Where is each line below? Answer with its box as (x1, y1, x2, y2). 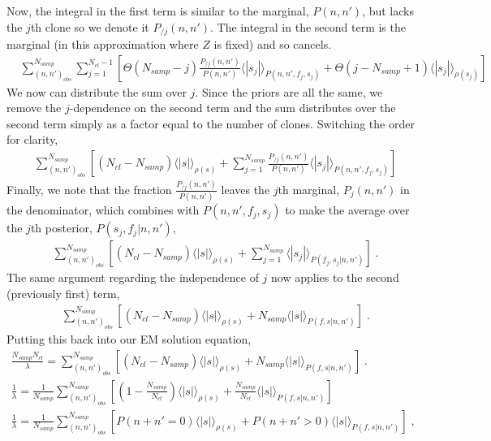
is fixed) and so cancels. (213, 36, 332, 53)
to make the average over (285, 201, 410, 218)
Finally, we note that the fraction (6, 180, 172, 197)
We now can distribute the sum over (6, 83, 187, 100)
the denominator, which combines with (6, 201, 200, 218)
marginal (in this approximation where (6, 36, 199, 53)
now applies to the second (271, 269, 399, 286)
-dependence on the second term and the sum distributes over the (69, 99, 396, 116)
